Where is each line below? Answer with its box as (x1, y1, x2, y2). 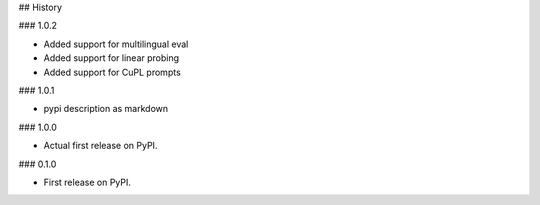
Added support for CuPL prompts (43, 66, 182, 78)
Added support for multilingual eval (43, 38, 189, 50)
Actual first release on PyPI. (43, 140, 158, 152)
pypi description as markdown (43, 103, 169, 115)
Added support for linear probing (43, 52, 180, 64)
